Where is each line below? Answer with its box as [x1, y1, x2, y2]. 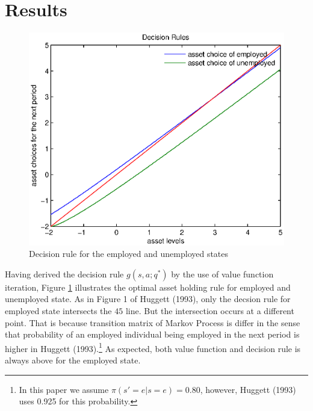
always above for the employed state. [5, 354, 141, 366]
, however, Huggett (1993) [200, 383, 296, 395]
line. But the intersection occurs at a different [125, 304, 294, 317]
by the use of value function [171, 267, 274, 280]
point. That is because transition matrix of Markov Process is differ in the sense [5, 316, 300, 329]
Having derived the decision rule [5, 267, 124, 280]
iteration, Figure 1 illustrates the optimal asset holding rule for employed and [5, 280, 291, 293]
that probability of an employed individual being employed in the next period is [5, 328, 300, 341]
